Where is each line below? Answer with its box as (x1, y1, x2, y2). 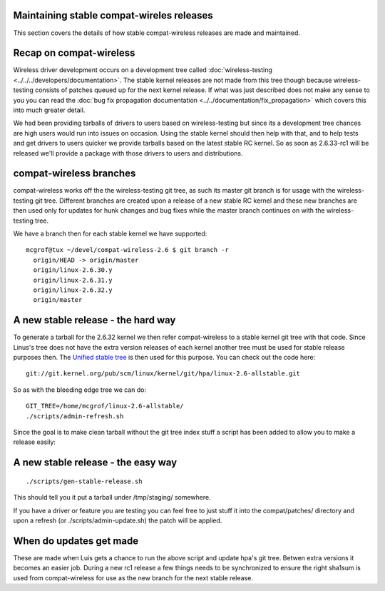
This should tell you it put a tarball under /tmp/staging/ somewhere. (13, 493, 211, 502)
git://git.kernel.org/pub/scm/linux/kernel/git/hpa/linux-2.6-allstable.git (26, 370, 301, 378)
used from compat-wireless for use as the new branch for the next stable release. (13, 573, 253, 582)
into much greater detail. (13, 106, 86, 114)
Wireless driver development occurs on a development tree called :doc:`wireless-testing (13, 66, 272, 74)
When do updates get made (13, 535, 139, 547)
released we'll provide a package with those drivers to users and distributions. (13, 148, 243, 157)
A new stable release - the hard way (13, 314, 176, 326)
